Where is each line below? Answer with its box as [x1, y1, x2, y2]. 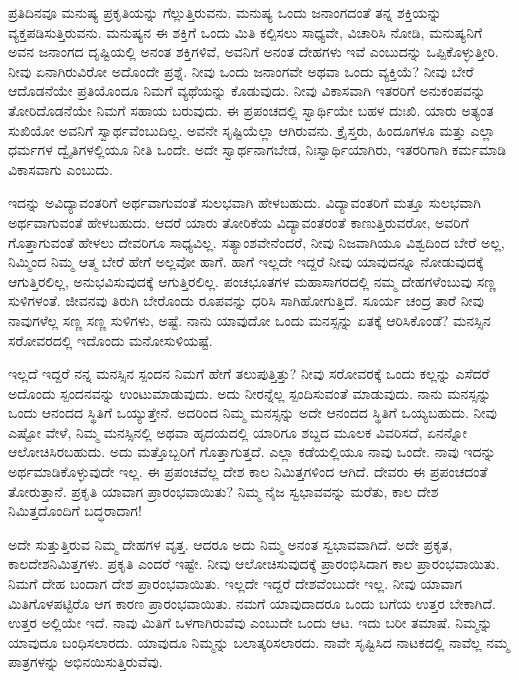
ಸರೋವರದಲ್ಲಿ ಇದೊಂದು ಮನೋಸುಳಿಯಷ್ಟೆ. [8, 329, 213, 350]
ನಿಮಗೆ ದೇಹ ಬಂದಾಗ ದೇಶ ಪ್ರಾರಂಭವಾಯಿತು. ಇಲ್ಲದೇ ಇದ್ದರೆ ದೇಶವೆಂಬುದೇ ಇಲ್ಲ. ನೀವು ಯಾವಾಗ [8, 573, 463, 594]
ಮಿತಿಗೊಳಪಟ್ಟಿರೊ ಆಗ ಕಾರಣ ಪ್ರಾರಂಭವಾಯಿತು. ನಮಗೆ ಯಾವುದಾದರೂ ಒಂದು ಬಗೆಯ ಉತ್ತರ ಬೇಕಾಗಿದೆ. [8, 592, 497, 613]
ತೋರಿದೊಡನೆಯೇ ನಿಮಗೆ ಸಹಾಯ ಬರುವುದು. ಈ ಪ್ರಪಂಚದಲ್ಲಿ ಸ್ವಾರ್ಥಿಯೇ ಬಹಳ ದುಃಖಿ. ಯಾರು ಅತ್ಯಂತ [8, 99, 494, 120]
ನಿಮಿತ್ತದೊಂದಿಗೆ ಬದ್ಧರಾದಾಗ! [8, 500, 142, 521]
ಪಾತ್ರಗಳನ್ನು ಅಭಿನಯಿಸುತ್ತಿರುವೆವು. [8, 651, 163, 672]
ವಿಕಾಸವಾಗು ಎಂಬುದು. [8, 158, 113, 179]
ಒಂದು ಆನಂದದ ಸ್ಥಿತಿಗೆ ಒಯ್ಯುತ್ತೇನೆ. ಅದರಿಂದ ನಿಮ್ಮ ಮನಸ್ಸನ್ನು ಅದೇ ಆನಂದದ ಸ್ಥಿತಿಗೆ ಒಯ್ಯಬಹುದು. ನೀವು [8, 402, 497, 423]
